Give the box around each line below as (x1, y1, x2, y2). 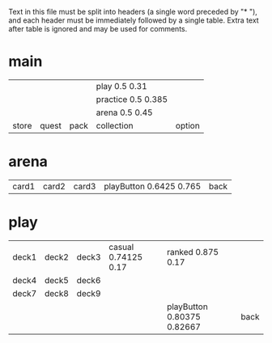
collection (96, 120, 134, 131)
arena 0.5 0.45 (96, 107, 153, 118)
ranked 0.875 (167, 246, 219, 257)
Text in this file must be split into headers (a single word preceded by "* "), (8, 7, 257, 16)
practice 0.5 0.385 (96, 93, 168, 104)
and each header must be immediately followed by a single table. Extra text (8, 15, 259, 25)
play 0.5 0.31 (96, 80, 147, 91)
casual (108, 241, 134, 252)
